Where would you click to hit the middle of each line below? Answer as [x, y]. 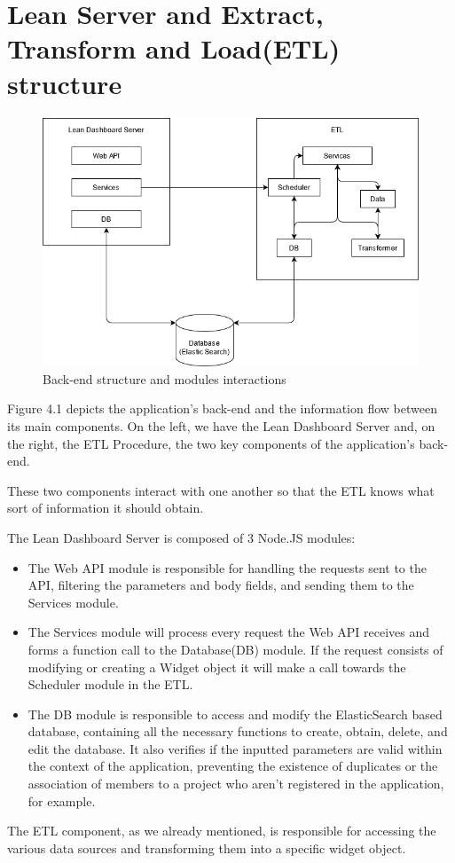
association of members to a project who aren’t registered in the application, [236, 784]
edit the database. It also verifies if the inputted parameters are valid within [235, 748]
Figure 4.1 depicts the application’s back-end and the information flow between [223, 408]
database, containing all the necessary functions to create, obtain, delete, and [238, 731]
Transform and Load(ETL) [174, 48]
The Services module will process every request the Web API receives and [229, 632]
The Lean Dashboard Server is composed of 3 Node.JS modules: [181, 537]
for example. [62, 800]
